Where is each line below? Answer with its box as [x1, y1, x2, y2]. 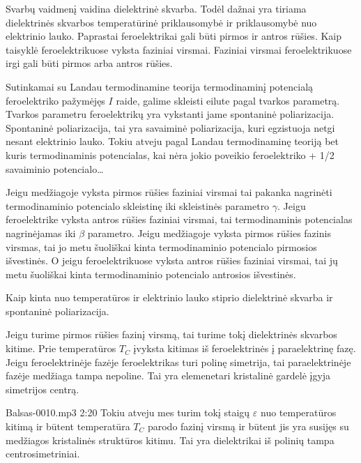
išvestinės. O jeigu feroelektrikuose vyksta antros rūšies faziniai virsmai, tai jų [6, 253, 338, 268]
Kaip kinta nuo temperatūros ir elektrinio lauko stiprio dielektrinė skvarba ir [6, 290, 333, 305]
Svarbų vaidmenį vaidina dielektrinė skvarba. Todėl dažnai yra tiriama [6, 1, 307, 15]
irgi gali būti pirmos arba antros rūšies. [6, 56, 173, 70]
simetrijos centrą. [6, 381, 79, 396]
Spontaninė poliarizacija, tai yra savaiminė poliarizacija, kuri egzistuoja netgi [6, 120, 335, 135]
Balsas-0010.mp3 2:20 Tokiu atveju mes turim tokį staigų [6, 405, 250, 420]
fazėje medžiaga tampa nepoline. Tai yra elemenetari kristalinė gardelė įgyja [6, 368, 331, 383]
